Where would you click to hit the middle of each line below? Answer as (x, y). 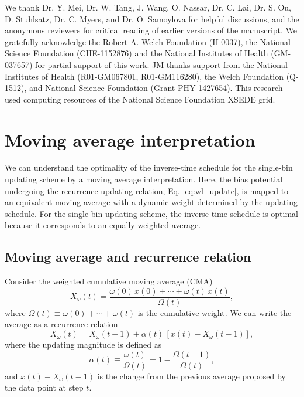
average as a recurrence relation (61, 324)
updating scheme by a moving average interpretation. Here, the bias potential (144, 179)
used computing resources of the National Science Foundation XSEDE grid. (140, 99)
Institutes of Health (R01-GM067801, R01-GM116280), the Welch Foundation (144, 76)
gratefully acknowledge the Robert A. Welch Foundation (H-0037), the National (148, 41)
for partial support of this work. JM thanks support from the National (161, 64)
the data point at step (44, 387)
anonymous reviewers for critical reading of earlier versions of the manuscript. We (151, 30)
